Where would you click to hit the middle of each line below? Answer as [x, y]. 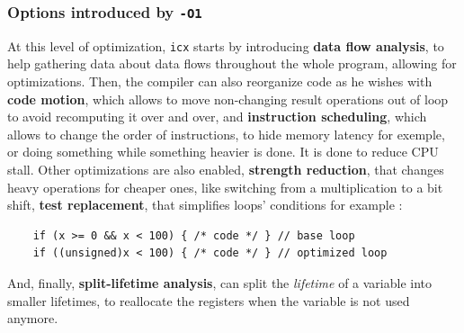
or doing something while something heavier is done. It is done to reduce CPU [223, 152]
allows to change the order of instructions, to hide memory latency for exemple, [226, 134]
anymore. [33, 318]
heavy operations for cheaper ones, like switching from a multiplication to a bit [225, 187]
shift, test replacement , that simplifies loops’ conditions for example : [205, 205]
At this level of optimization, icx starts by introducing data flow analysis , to [226, 45]
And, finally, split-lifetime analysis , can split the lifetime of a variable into [220, 282]
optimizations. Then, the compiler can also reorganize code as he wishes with [220, 81]
